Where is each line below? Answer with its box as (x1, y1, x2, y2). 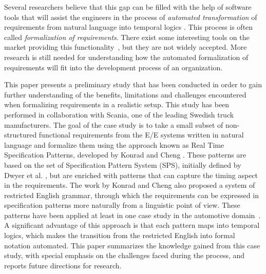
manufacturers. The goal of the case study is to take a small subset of (4, 119, 223, 130)
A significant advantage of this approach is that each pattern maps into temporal (4, 220, 260, 230)
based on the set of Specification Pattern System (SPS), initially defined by (4, 159, 241, 170)
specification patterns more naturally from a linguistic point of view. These (4, 200, 240, 210)
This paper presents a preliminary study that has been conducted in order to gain (4, 79, 262, 90)
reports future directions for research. (4, 260, 122, 270)
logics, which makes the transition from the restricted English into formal (4, 230, 235, 241)
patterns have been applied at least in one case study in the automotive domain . (4, 209, 261, 220)
